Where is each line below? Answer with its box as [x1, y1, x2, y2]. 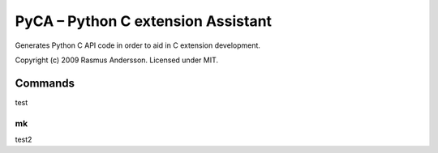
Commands [15, 76, 75, 90]
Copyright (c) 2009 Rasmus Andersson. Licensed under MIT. [15, 55, 219, 65]
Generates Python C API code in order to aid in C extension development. [15, 40, 261, 50]
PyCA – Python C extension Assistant [15, 12, 272, 30]
